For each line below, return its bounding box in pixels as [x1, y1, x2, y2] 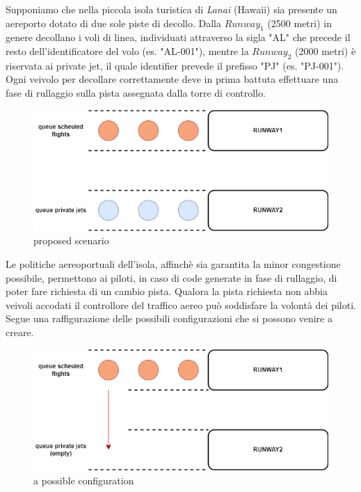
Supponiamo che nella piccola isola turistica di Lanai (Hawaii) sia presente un [6, 2, 337, 16]
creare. [6, 325, 34, 340]
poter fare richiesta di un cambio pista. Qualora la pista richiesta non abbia [6, 284, 328, 299]
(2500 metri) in [267, 15, 332, 30]
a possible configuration [33, 473, 134, 487]
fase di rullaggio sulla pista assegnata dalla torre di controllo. [6, 85, 266, 100]
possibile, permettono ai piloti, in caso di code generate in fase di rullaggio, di [6, 270, 337, 285]
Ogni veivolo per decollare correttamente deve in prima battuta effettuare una [6, 72, 339, 86]
